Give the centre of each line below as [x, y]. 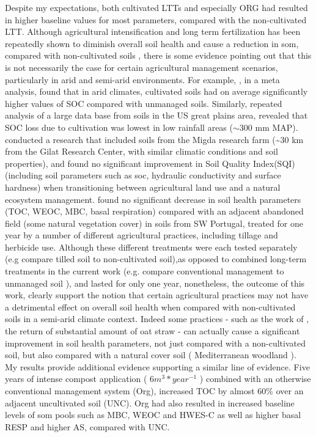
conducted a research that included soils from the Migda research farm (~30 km [154, 139]
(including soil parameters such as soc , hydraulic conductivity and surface [143, 175]
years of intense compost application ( [76, 379]
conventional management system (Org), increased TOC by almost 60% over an [154, 391]
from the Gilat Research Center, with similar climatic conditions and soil [141, 151]
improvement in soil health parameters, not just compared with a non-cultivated [155, 343]
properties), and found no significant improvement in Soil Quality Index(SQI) [150, 163]
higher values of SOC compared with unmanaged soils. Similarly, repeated [144, 103]
